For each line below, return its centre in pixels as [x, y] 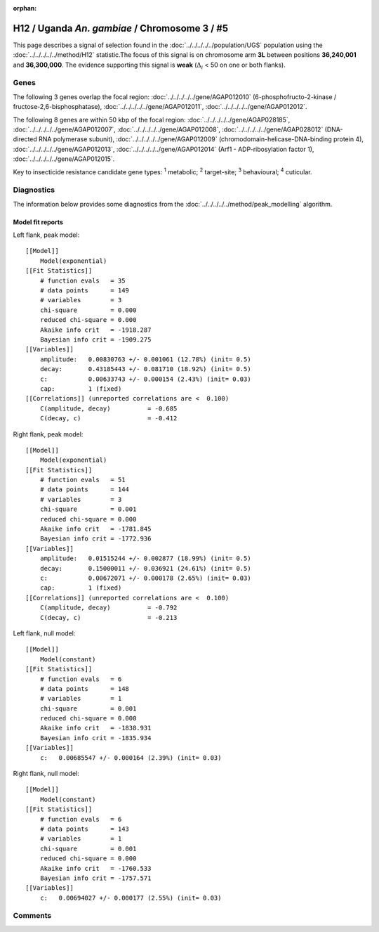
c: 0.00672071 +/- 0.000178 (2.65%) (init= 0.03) [146, 578]
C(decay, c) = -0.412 [108, 419]
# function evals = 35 [82, 280]
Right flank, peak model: [48, 434]
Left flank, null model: [44, 633]
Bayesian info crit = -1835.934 [95, 738]
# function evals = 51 [82, 480]
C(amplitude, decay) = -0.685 [108, 408]
